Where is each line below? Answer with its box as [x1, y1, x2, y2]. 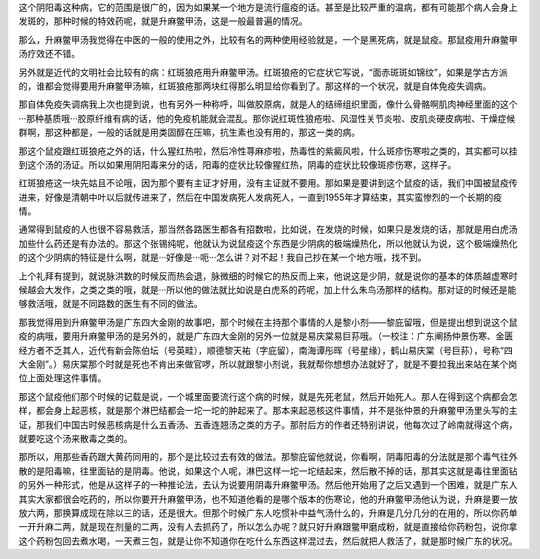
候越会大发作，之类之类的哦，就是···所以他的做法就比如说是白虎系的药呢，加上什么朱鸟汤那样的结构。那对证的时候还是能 [18, 284, 517, 296]
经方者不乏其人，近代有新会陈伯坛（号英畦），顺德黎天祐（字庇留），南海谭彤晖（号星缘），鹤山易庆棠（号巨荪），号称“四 [18, 344, 514, 356]
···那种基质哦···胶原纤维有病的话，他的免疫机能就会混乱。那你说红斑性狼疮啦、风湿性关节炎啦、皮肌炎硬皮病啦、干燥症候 [18, 112, 516, 124]
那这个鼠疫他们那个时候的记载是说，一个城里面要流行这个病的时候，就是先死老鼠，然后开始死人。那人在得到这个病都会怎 [18, 390, 518, 402]
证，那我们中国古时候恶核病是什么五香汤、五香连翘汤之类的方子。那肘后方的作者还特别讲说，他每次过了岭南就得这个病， [18, 418, 518, 430]
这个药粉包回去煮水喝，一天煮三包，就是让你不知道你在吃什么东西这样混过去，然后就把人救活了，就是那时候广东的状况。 [18, 535, 518, 547]
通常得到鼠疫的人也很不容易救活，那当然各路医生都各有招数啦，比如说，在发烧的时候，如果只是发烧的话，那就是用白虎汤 [18, 223, 518, 235]
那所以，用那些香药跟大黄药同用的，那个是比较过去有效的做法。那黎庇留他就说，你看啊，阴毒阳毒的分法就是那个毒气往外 [18, 451, 518, 463]
